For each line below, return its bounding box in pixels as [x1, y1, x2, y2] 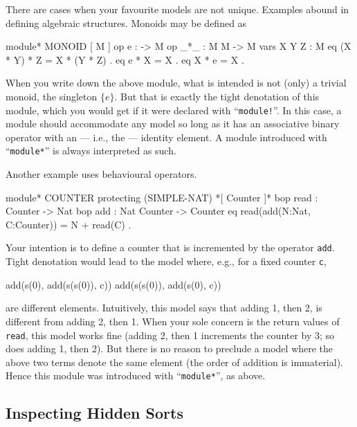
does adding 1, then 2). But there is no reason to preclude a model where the [6, 341, 333, 356]
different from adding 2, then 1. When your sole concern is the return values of [6, 314, 340, 328]
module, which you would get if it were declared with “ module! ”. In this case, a [6, 102, 342, 117]
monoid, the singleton [6, 89, 98, 103]
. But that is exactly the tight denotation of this [114, 89, 320, 103]
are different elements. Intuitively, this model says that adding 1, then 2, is [6, 300, 322, 315]
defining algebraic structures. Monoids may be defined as [6, 15, 247, 30]
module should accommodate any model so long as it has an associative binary [6, 116, 340, 131]
